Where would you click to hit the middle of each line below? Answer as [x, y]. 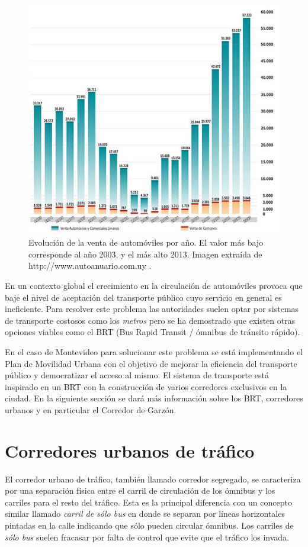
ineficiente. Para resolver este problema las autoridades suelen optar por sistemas [152, 309]
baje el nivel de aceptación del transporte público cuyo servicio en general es [143, 297]
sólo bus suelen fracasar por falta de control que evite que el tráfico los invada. [147, 537]
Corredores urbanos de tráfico [130, 450]
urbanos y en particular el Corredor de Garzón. [91, 409]
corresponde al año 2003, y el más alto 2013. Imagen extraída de [145, 254]
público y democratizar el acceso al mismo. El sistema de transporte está [137, 375]
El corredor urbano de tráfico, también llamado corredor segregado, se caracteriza [153, 479]
